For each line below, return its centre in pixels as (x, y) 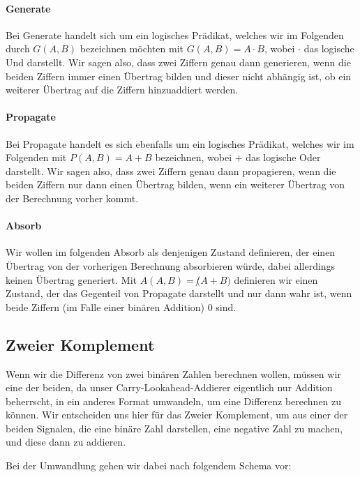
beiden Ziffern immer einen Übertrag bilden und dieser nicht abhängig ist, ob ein (179, 76)
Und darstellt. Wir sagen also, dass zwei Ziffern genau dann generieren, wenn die (178, 62)
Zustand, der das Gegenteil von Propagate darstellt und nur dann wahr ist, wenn (179, 293)
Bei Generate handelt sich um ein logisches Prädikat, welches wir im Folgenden (175, 35)
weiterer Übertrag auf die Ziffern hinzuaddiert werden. (122, 90)
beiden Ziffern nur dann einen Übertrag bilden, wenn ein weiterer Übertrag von (175, 184)
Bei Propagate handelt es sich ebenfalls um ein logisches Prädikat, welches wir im (180, 143)
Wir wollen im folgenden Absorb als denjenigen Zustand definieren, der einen (171, 252)
